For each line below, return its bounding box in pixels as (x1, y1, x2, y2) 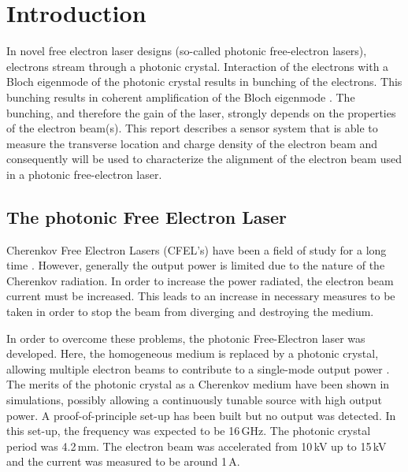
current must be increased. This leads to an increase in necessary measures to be (6, 288, 395, 304)
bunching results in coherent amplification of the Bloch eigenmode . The (6, 88, 355, 105)
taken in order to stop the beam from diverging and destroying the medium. (6, 303, 374, 320)
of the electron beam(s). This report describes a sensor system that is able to (6, 120, 378, 136)
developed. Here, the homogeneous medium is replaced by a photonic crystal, (6, 345, 379, 362)
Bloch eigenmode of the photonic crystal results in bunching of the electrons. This (6, 73, 402, 90)
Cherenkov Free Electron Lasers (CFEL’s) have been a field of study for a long (6, 241, 387, 258)
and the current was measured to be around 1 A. (6, 453, 240, 470)
